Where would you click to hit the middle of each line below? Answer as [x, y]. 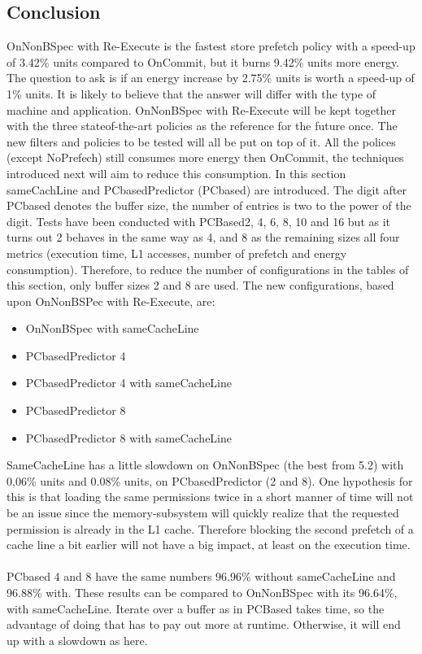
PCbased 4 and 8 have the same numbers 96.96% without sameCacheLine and [201, 576]
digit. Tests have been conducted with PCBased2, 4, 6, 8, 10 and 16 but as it [199, 221]
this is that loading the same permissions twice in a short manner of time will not [210, 497]
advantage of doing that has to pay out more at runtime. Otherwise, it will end [204, 624]
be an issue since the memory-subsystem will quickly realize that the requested [203, 513]
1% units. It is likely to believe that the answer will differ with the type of [191, 93]
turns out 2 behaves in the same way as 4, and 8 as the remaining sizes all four [203, 237]
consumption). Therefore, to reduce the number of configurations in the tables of [208, 269]
